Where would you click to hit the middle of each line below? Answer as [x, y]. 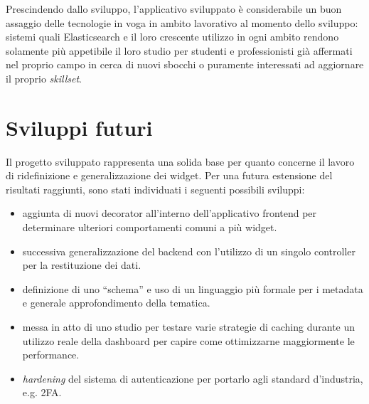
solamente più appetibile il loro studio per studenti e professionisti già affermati [179, 50]
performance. [51, 355]
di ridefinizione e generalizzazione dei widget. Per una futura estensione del [169, 175]
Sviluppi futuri [79, 127]
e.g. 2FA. [42, 392]
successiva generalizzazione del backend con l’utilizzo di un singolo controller [189, 251]
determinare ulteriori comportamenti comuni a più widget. [150, 227]
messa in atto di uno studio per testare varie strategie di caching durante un [189, 327]
